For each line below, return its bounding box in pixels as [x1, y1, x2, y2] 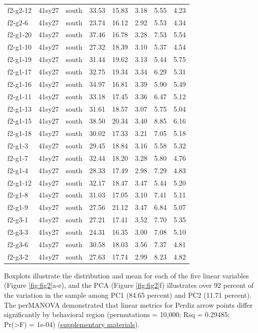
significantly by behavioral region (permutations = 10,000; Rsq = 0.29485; [4, 309, 230, 320]
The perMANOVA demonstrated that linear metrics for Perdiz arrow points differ [4, 299, 253, 310]
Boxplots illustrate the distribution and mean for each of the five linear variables [4, 270, 249, 280]
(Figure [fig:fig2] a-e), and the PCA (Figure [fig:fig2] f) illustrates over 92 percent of [4, 280, 254, 290]
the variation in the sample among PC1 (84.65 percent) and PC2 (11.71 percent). [4, 289, 252, 300]
